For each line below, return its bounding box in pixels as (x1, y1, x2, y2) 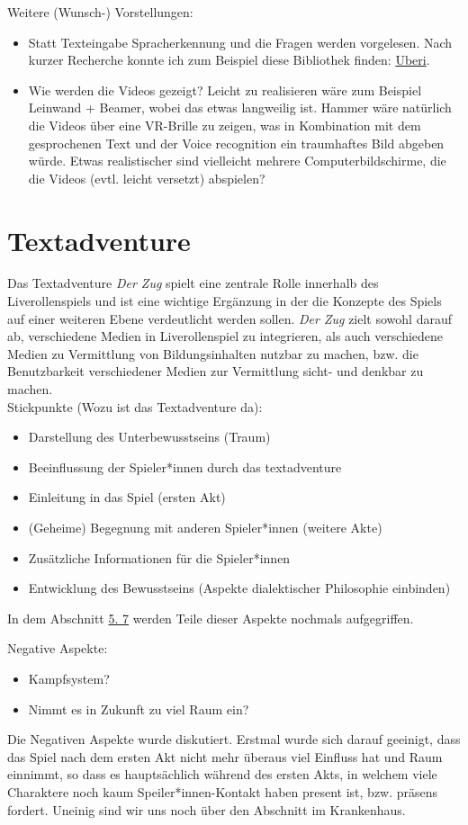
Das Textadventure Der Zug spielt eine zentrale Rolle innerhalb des (7, 274, 379, 292)
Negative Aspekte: (7, 639, 108, 658)
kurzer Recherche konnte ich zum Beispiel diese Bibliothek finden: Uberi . (28, 50, 430, 69)
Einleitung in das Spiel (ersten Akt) (28, 488, 226, 507)
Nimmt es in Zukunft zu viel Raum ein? (28, 699, 249, 718)
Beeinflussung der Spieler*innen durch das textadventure (28, 457, 342, 476)
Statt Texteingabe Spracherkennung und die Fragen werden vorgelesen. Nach (28, 32, 453, 51)
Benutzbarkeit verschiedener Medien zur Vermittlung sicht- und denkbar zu (7, 362, 424, 381)
